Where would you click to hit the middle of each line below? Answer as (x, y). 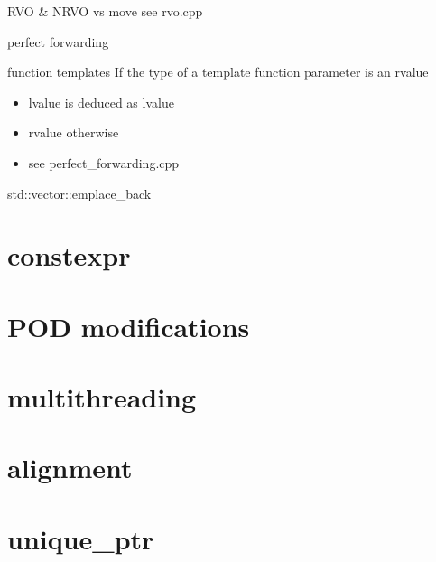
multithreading (102, 397)
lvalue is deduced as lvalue (101, 102)
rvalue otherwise (74, 132)
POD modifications (129, 326)
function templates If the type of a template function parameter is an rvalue (218, 72)
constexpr (69, 255)
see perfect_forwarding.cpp (104, 162)
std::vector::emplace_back (79, 193)
